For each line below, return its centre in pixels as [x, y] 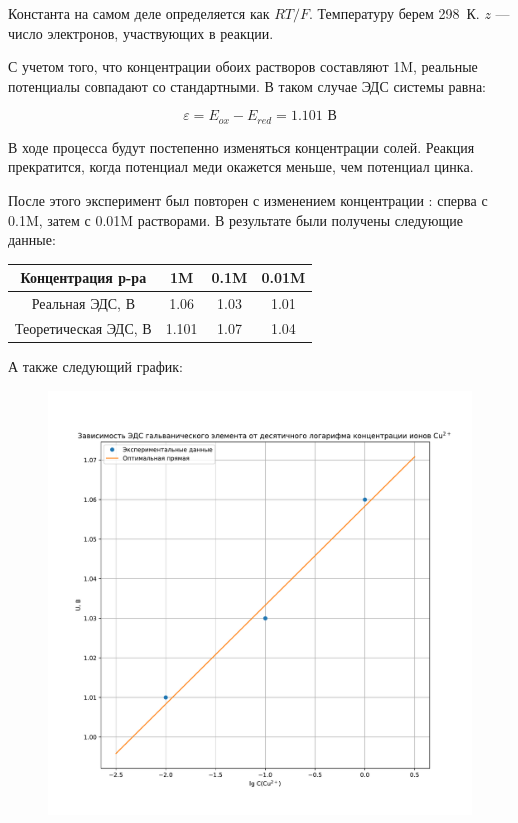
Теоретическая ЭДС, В [83, 327]
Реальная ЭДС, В [83, 303]
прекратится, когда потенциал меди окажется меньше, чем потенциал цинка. [241, 166]
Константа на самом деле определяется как [139, 13]
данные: [32, 239]
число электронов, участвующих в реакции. [141, 32]
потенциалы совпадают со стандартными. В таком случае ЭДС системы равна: [247, 85]
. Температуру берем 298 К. [394, 13]
